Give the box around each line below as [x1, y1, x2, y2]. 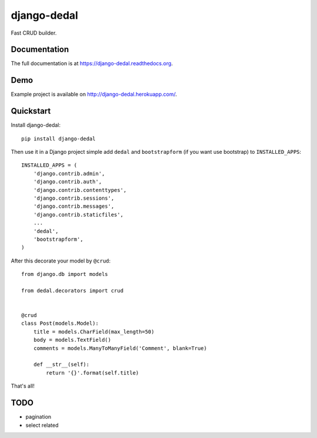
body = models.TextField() [33, 336, 112, 343]
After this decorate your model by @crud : [11, 257, 111, 264]
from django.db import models [21, 271, 109, 278]
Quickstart [11, 106, 51, 116]
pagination [25, 413, 52, 420]
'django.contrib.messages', [33, 203, 114, 210]
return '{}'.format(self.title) [46, 369, 139, 376]
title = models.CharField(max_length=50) [33, 328, 155, 335]
